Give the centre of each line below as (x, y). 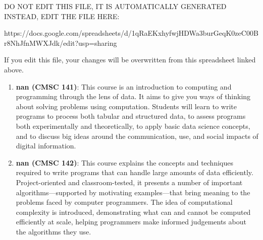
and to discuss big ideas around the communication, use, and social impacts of (137, 136)
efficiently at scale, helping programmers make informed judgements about (131, 222)
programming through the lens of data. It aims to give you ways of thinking (133, 96)
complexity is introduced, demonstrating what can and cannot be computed (133, 212)
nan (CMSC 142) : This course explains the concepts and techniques (124, 162)
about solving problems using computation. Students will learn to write (126, 106)
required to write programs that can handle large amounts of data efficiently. (135, 172)
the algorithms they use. (54, 231)
